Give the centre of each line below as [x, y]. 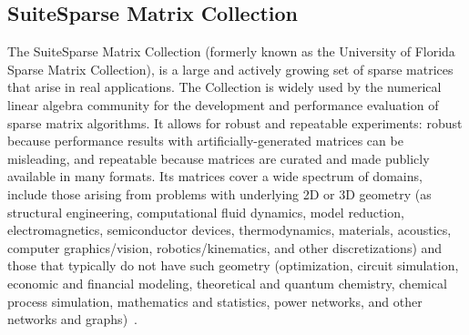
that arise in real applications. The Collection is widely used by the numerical [224, 87]
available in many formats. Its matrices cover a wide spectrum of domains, [215, 176]
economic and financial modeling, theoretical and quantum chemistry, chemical [227, 283]
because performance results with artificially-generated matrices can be [205, 141]
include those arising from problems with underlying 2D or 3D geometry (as [219, 193]
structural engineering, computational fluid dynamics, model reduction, [206, 212]
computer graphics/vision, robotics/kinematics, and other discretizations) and [225, 247]
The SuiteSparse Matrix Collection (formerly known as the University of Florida [231, 51]
